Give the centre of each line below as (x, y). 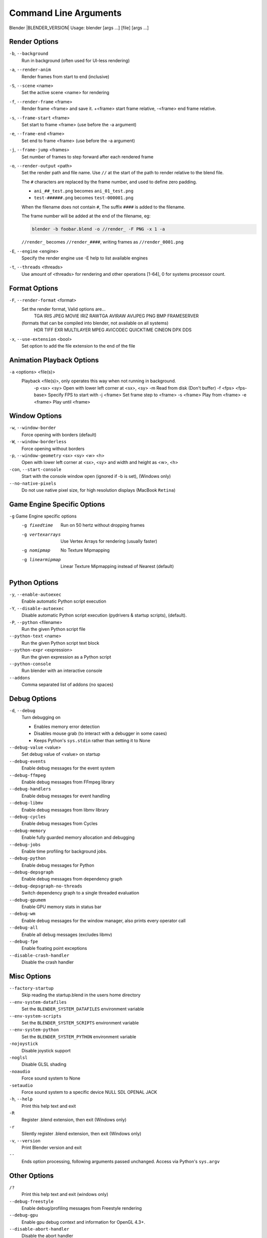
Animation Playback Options (54, 360)
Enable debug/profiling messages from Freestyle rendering (82, 1208)
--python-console (30, 664)
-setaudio (21, 1085)
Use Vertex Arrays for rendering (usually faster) (109, 541)
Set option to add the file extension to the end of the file (78, 346)
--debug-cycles (28, 817)
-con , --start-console (35, 469)
